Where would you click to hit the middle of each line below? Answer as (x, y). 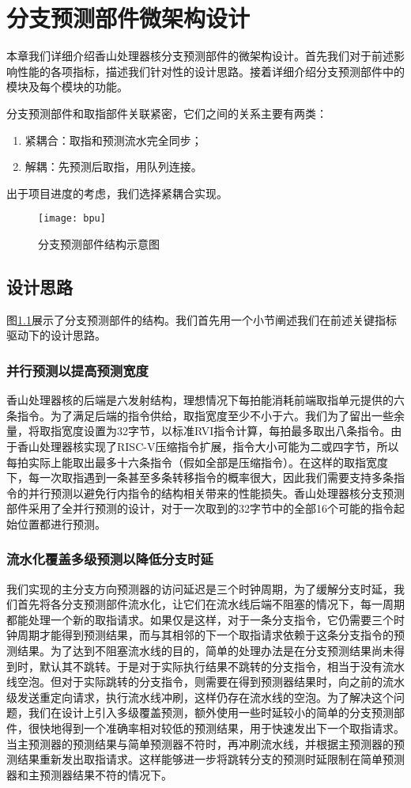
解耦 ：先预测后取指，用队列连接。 (113, 167)
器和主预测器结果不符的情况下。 (89, 774)
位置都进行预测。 (61, 523)
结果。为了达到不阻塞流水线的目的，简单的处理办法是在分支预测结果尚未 (205, 651)
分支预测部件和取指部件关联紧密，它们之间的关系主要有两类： (167, 113)
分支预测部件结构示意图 (99, 243)
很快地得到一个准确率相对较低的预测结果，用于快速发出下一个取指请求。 (216, 728)
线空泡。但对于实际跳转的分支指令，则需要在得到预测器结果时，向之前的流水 (205, 682)
